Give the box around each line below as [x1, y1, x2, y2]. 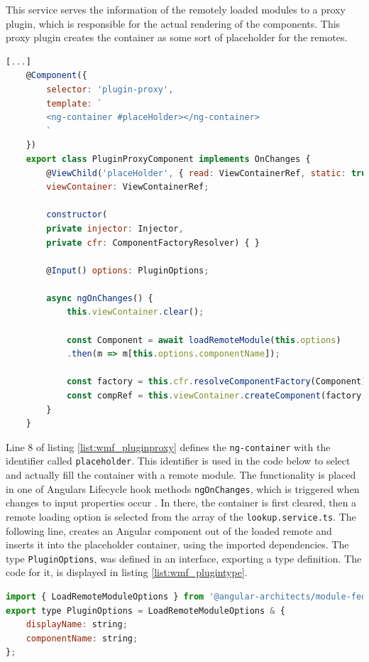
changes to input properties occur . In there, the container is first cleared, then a [6, 495, 357, 510]
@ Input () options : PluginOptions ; [46, 265, 209, 276]
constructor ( [46, 210, 108, 220]
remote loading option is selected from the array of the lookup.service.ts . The [6, 509, 356, 523]
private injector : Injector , [46, 223, 184, 234]
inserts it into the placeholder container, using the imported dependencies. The [6, 537, 349, 552]
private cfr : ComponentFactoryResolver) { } [46, 237, 260, 248]
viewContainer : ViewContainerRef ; [46, 182, 209, 192]
